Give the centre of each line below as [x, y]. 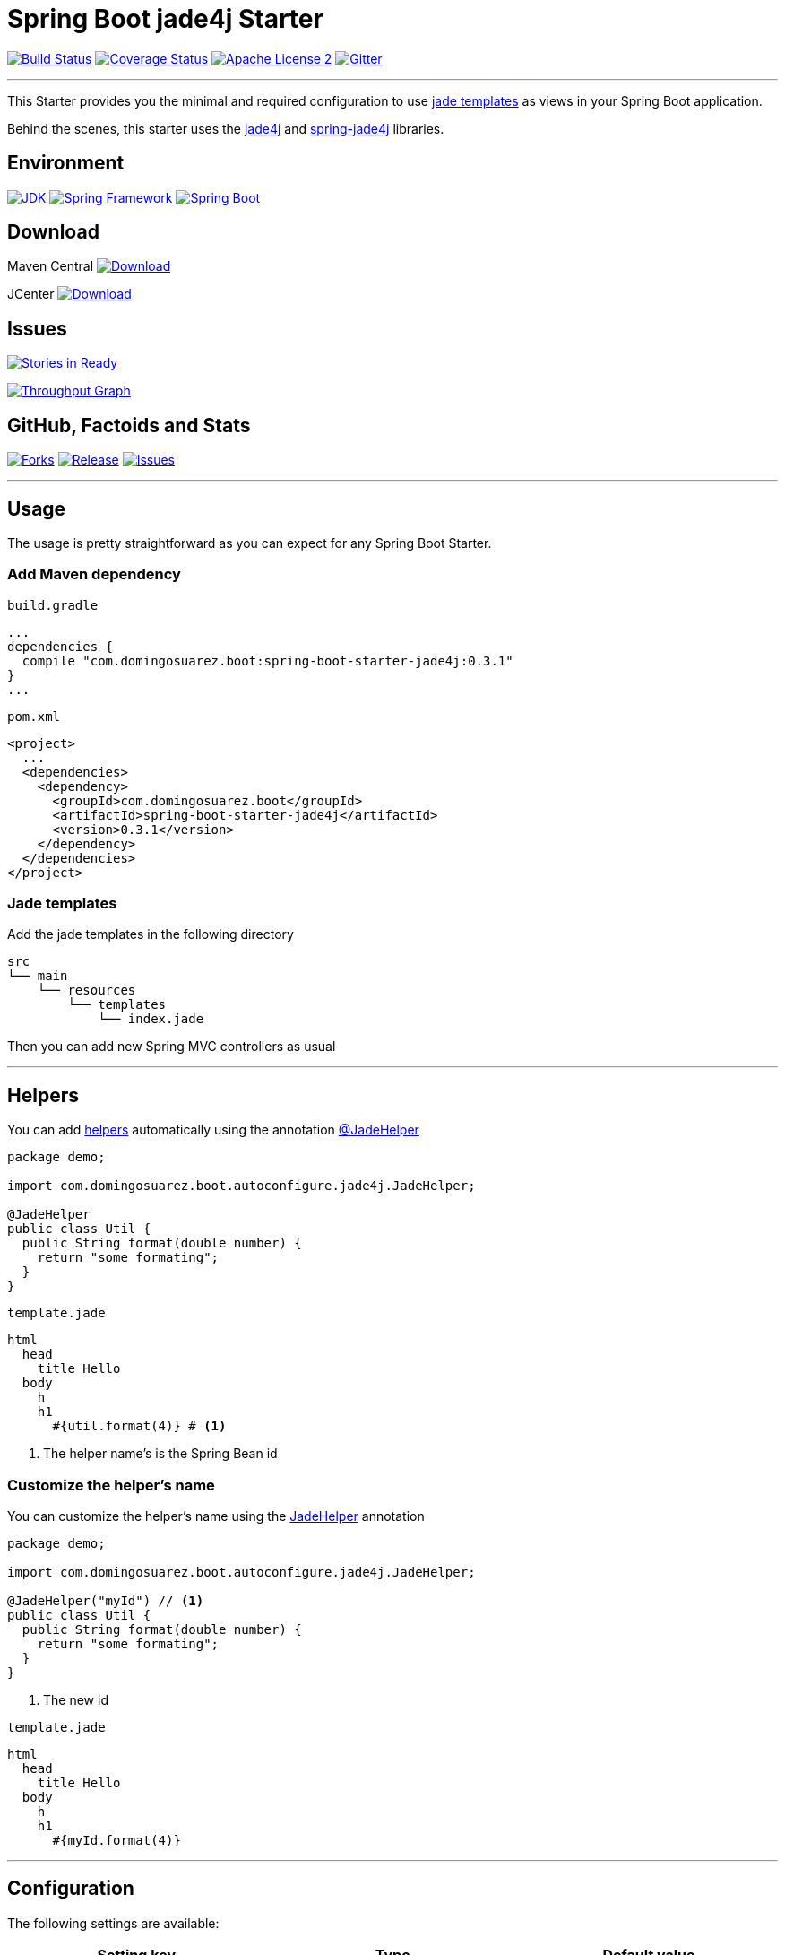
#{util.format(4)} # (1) [139, 1426]
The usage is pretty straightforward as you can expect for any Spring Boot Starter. [250, 543]
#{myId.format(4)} [116, 1841]
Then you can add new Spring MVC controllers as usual [172, 1047]
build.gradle [53, 605]
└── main [38, 976]
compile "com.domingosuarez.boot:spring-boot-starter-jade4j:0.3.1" [267, 660]
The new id [76, 1700]
